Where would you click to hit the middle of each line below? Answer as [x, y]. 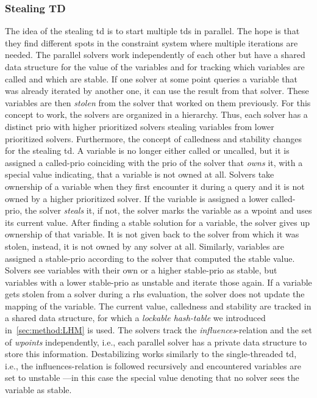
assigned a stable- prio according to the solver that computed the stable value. [150, 258]
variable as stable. [38, 390]
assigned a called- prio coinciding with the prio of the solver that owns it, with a [154, 162]
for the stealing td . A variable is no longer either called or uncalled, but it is [147, 150]
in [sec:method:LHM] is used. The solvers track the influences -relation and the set [158, 330]
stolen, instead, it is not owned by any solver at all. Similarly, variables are [144, 246]
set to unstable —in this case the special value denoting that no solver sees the [152, 378]
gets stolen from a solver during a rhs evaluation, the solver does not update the [155, 294]
